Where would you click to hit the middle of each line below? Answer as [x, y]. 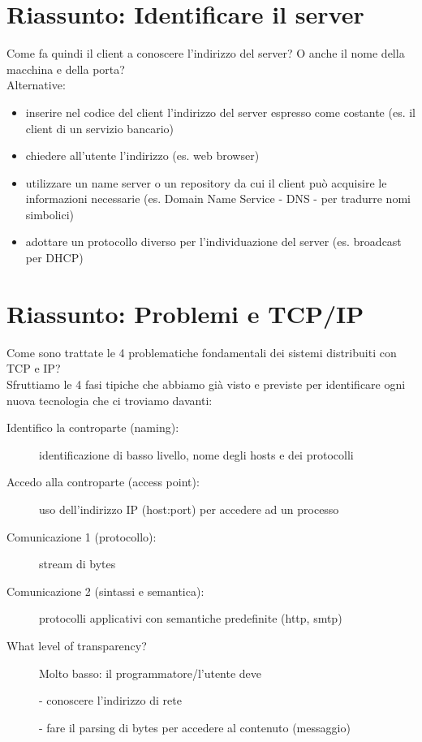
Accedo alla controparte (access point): [103, 482]
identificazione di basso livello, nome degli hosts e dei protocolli [196, 454]
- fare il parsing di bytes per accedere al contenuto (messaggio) [195, 727]
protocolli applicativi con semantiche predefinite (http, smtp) [191, 618]
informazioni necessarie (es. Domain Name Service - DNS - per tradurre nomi [218, 198]
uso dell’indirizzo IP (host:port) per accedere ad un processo [189, 509]
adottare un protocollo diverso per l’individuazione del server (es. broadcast [213, 242]
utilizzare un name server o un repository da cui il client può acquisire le [206, 182]
